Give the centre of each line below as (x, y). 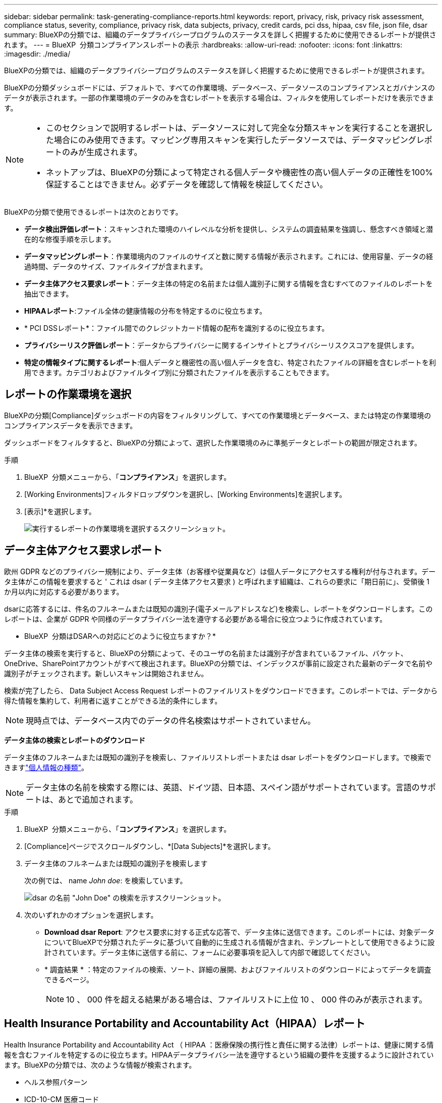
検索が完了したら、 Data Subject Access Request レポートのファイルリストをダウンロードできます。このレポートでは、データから (221, 690)
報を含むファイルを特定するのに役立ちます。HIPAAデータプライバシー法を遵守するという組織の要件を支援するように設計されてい (219, 1055)
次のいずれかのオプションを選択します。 (91, 915)
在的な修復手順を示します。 (70, 239)
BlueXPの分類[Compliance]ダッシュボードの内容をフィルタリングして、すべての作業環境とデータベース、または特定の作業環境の (218, 415)
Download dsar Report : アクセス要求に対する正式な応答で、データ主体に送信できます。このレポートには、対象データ (239, 932)
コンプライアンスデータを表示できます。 (71, 425)
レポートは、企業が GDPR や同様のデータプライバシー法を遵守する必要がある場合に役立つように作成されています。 (196, 619)
